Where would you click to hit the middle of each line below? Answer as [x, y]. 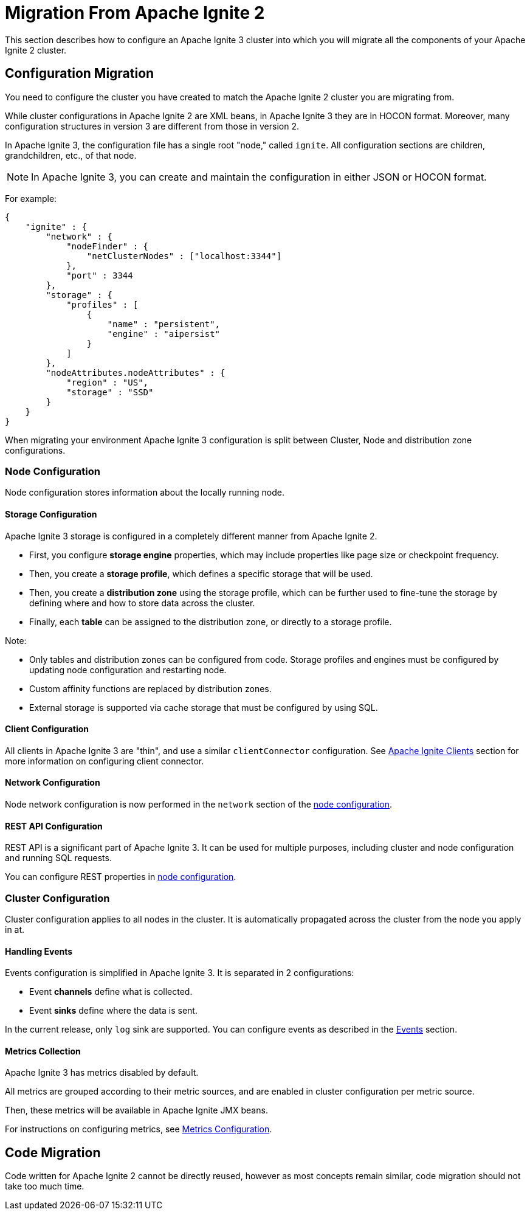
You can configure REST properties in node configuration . [121, 877]
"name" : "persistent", [164, 324]
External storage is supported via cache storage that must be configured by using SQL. [204, 707]
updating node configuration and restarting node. [128, 670]
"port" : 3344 [100, 275]
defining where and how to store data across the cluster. [142, 603]
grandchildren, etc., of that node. [71, 155]
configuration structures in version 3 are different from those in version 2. [152, 126]
